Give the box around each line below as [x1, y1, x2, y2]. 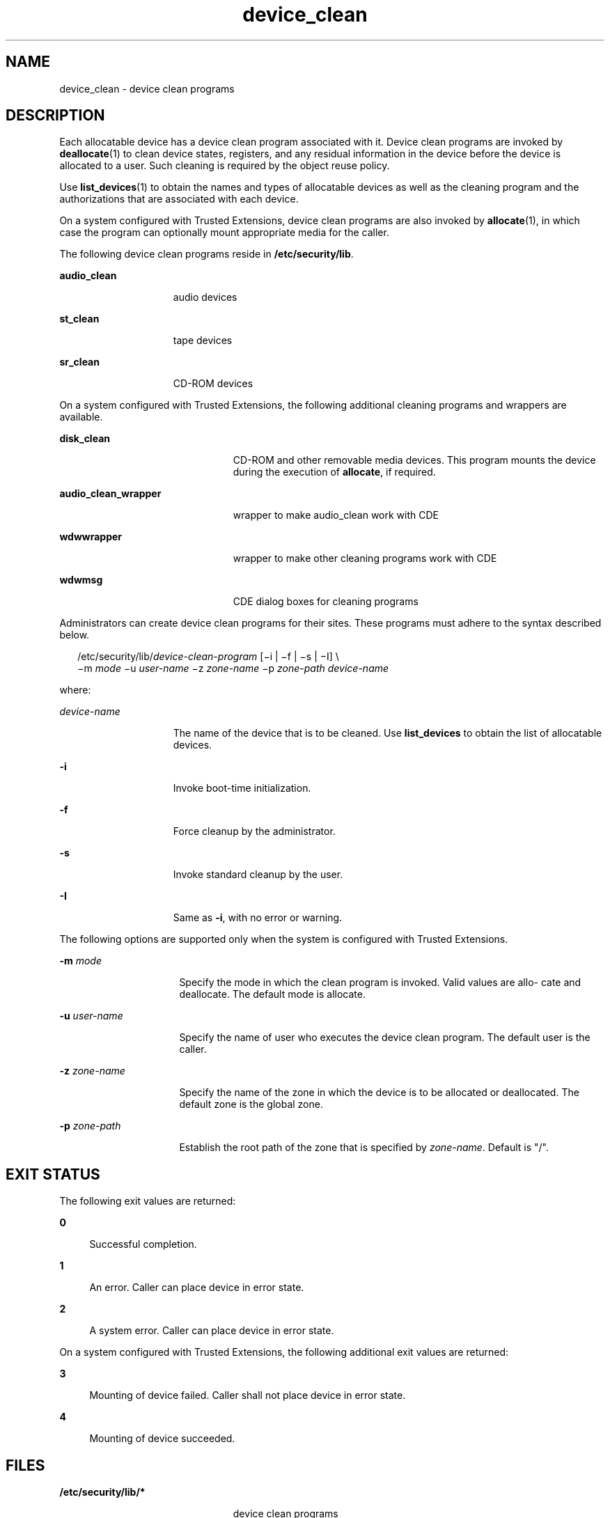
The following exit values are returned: [59, 1195, 236, 1207]
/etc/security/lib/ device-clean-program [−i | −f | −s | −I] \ [77, 650, 339, 663]
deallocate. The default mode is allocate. [179, 988, 366, 1001]
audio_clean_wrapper [59, 487, 162, 500]
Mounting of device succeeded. [89, 1432, 235, 1445]
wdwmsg [59, 574, 103, 586]
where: [59, 684, 91, 696]
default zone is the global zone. [179, 1098, 323, 1111]
